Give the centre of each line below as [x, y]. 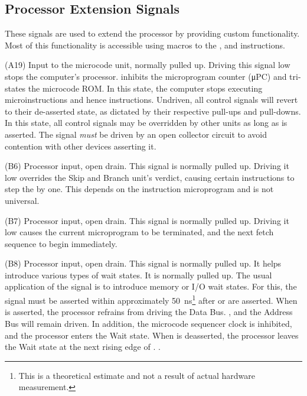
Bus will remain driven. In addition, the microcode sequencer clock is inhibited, [148, 323]
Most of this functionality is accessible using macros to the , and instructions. [145, 45]
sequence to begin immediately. [61, 243]
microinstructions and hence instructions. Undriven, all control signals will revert [151, 100]
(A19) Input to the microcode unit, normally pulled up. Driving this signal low [148, 65]
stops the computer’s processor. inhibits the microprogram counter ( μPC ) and [146, 76]
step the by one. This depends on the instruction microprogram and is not [139, 189]
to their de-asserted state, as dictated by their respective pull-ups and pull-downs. [153, 111]
